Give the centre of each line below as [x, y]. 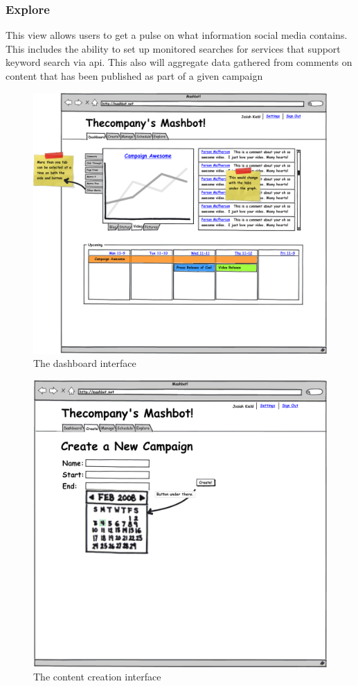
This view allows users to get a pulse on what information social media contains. [177, 35]
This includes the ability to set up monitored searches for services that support [173, 48]
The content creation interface [97, 677]
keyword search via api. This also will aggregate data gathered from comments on [179, 62]
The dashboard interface [85, 363]
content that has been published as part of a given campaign [134, 76]
